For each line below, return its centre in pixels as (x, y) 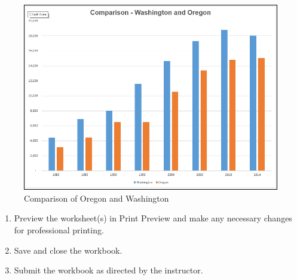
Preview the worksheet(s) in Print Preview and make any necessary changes (153, 218)
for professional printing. (59, 230)
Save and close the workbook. (68, 250)
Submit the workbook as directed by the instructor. (108, 270)
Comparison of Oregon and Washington (97, 198)
